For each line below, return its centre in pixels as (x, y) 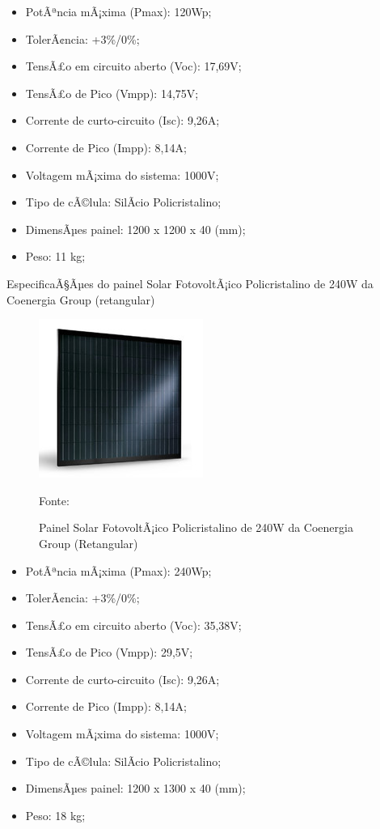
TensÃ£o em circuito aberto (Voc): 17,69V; (133, 66)
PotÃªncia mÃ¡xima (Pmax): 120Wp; (118, 11)
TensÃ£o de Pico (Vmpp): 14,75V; (112, 93)
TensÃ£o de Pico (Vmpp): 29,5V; (109, 652)
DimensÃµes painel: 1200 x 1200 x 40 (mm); (135, 229)
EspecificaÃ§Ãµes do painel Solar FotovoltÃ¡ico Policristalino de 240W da (190, 283)
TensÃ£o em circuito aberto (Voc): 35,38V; (133, 625)
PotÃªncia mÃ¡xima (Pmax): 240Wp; (118, 570)
